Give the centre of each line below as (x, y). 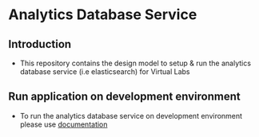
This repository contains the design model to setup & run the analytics (135, 63)
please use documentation (64, 124)
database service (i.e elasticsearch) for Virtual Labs (105, 72)
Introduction (40, 44)
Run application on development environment (125, 97)
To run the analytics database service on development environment (131, 115)
